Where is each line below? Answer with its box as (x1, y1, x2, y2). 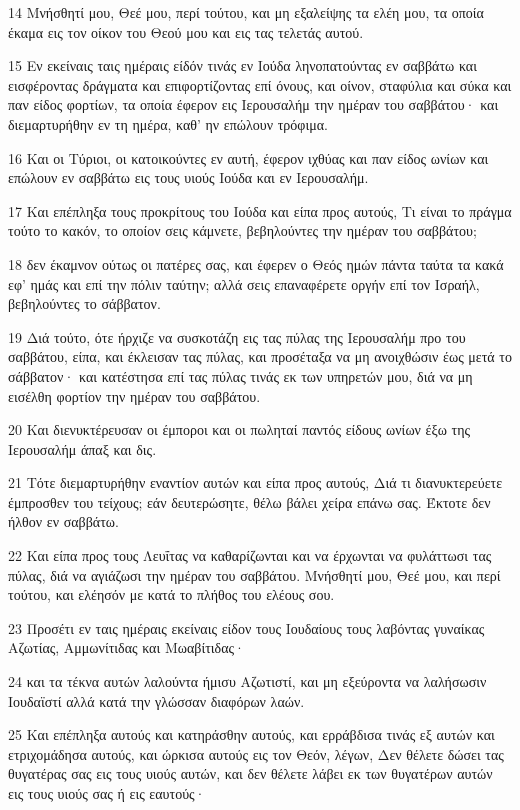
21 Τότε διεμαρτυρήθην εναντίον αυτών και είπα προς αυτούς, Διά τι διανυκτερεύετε (8, 472, 503, 493)
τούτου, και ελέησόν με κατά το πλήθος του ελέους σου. (8, 584, 335, 605)
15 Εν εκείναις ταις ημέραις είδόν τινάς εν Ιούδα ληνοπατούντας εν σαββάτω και (8, 55, 477, 76)
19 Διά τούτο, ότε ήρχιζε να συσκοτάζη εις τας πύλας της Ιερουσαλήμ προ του (8, 326, 466, 347)
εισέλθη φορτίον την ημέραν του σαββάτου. (8, 385, 261, 406)
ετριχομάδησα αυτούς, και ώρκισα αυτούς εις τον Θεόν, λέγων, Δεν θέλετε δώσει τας (8, 743, 504, 764)
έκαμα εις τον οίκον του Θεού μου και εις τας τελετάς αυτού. (8, 21, 364, 42)
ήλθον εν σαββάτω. (8, 511, 119, 532)
